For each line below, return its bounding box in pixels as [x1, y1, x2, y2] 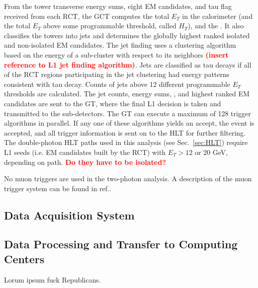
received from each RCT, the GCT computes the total [4, 10, 170, 21]
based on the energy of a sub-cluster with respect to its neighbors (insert [4, 49, 229, 60]
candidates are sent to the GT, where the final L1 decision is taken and [4, 98, 221, 108]
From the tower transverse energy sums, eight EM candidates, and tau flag [4, 1, 232, 11]
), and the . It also [187, 20, 244, 31]
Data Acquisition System [4, 207, 135, 222]
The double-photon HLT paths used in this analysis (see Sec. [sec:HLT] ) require [4, 137, 248, 147]
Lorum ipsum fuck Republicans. [4, 274, 101, 285]
